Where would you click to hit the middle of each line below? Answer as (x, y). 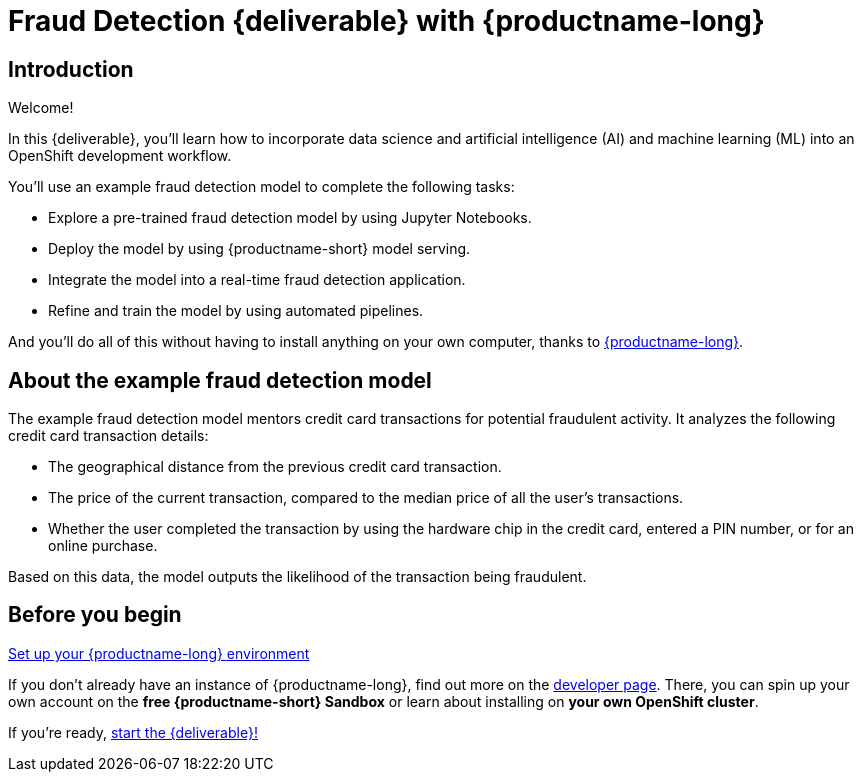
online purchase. (103, 546)
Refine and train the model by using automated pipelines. (236, 311)
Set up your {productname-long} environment (159, 653)
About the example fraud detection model (220, 380)
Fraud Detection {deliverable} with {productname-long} (386, 21)
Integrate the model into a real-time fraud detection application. (257, 280)
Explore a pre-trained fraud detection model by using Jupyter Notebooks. (290, 218)
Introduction (71, 69)
